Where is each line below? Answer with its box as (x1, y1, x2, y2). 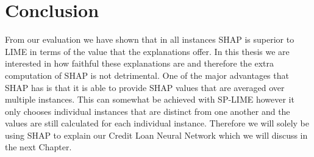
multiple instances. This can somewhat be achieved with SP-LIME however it (5, 93, 294, 106)
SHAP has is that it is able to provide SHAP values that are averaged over (5, 81, 285, 93)
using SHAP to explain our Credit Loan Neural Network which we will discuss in (5, 128, 308, 141)
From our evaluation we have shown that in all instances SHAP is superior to (5, 33, 294, 46)
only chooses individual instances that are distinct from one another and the (5, 104, 290, 117)
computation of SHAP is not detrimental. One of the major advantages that (5, 68, 289, 81)
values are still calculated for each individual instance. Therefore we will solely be (5, 117, 309, 130)
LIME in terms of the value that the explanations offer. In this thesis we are (5, 45, 290, 57)
